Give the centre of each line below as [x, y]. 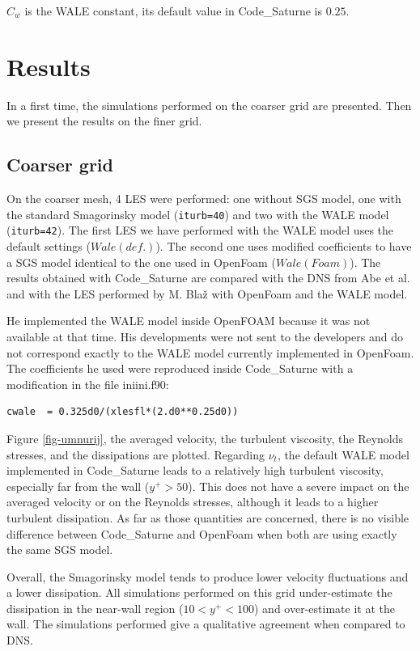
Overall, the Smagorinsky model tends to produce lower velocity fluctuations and [208, 576]
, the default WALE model [343, 454]
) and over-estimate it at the [325, 608]
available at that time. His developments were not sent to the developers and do [205, 336]
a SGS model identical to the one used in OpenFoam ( [141, 262]
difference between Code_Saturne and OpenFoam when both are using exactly [202, 533]
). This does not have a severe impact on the [299, 486]
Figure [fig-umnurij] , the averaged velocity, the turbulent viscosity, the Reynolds [205, 438]
